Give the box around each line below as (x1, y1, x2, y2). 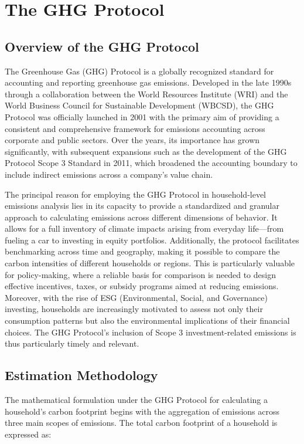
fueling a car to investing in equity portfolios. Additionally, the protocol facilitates (5, 233, 299, 246)
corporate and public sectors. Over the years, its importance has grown (5, 134, 260, 146)
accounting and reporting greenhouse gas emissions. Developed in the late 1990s (5, 76, 292, 89)
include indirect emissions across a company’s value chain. (5, 168, 213, 180)
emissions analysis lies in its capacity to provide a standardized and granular (5, 199, 279, 212)
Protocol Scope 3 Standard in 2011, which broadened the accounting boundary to (5, 157, 298, 169)
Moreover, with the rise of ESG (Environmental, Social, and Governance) (5, 291, 268, 303)
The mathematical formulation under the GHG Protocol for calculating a (5, 394, 268, 406)
